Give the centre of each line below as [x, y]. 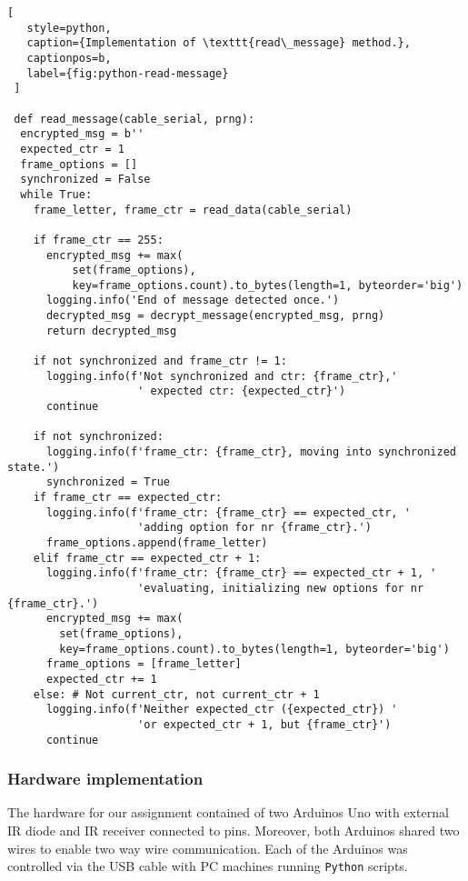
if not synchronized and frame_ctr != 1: [160, 361]
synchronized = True [108, 482]
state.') [34, 467]
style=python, [69, 28]
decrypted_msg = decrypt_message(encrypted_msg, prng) [215, 316]
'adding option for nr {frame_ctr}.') [254, 528]
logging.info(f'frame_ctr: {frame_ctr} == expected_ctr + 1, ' [241, 573]
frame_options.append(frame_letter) [157, 542]
